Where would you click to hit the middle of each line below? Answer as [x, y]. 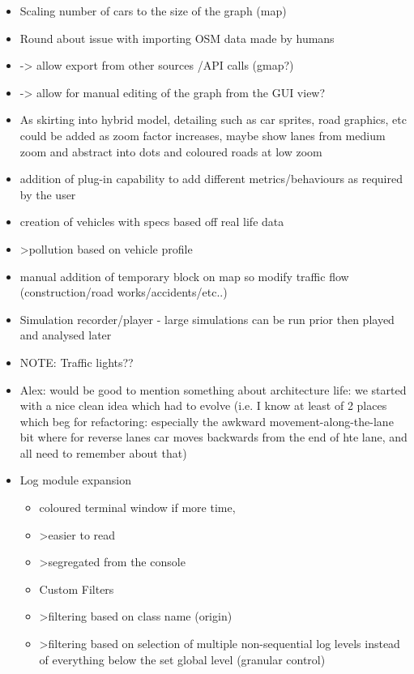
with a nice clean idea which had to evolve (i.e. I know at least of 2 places [203, 405]
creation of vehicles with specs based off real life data [152, 222]
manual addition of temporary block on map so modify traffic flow [184, 276]
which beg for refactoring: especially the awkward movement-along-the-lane [207, 421]
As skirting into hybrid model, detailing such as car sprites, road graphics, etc [213, 119]
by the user [48, 194]
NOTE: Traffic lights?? [77, 362]
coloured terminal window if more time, [137, 508]
